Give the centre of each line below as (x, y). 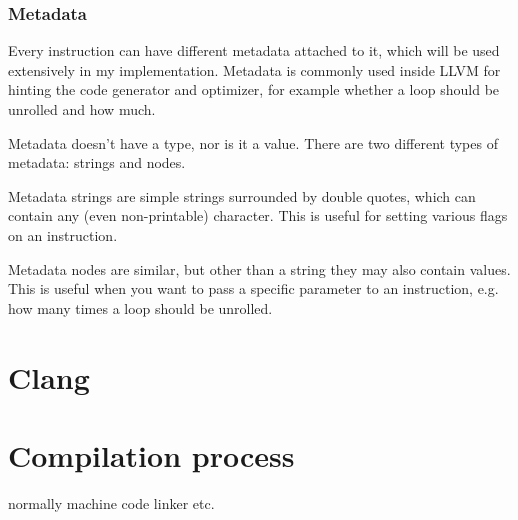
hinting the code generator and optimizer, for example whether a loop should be (254, 89)
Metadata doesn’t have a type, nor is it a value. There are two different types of (253, 142)
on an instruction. (63, 234)
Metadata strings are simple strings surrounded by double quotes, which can (242, 195)
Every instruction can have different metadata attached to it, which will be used (254, 50)
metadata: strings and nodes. (97, 162)
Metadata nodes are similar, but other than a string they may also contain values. (259, 268)
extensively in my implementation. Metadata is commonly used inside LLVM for (254, 69)
